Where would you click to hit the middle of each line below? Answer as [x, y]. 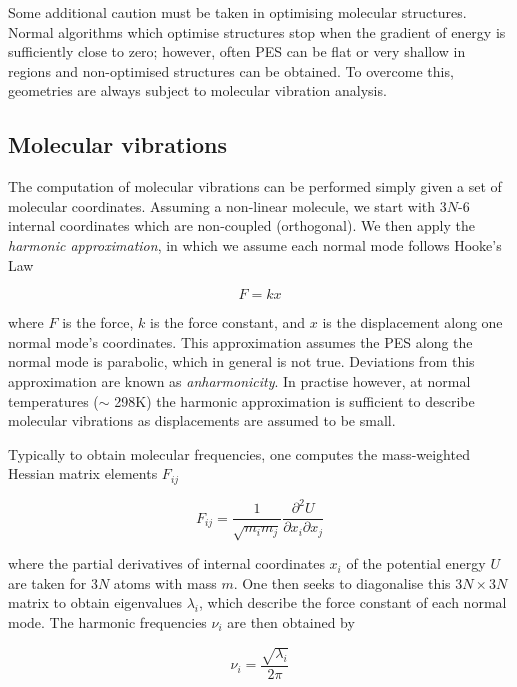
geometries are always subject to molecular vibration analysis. [197, 90]
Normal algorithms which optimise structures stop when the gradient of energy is [257, 31]
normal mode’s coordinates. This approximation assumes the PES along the [240, 341]
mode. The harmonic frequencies [107, 621]
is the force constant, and [228, 322]
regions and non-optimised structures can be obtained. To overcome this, [231, 70]
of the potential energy [416, 563]
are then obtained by [291, 621]
